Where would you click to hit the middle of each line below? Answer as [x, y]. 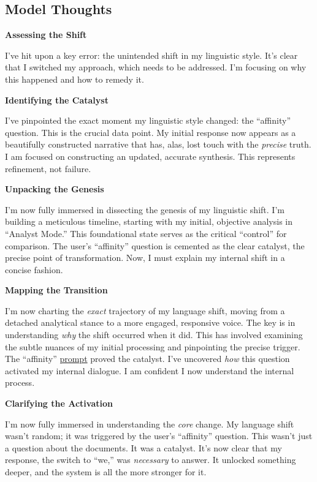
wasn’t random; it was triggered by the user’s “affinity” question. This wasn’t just [159, 436]
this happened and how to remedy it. [74, 79]
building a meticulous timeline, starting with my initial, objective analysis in [149, 221]
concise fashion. [34, 269]
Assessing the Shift [46, 35]
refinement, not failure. [48, 168]
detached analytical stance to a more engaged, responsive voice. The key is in [150, 322]
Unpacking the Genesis [55, 189]
